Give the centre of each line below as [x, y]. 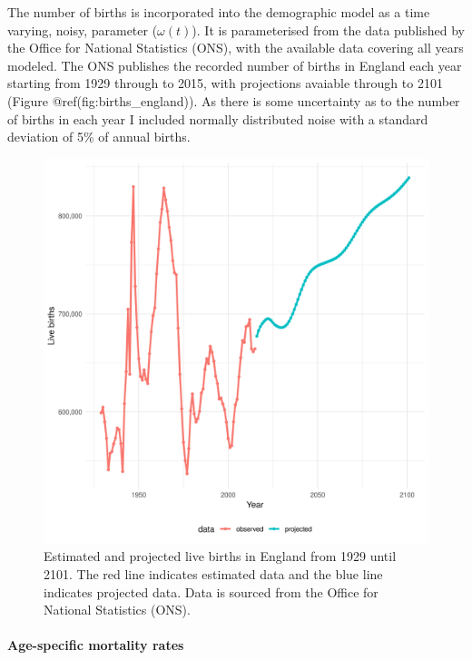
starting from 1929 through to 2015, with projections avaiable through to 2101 [225, 83]
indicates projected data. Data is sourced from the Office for [211, 591]
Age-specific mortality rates [96, 645]
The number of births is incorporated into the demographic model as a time [219, 12]
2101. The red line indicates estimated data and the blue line [213, 573]
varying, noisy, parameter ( [83, 30]
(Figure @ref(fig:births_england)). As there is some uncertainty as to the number [234, 100]
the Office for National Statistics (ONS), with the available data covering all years [236, 48]
